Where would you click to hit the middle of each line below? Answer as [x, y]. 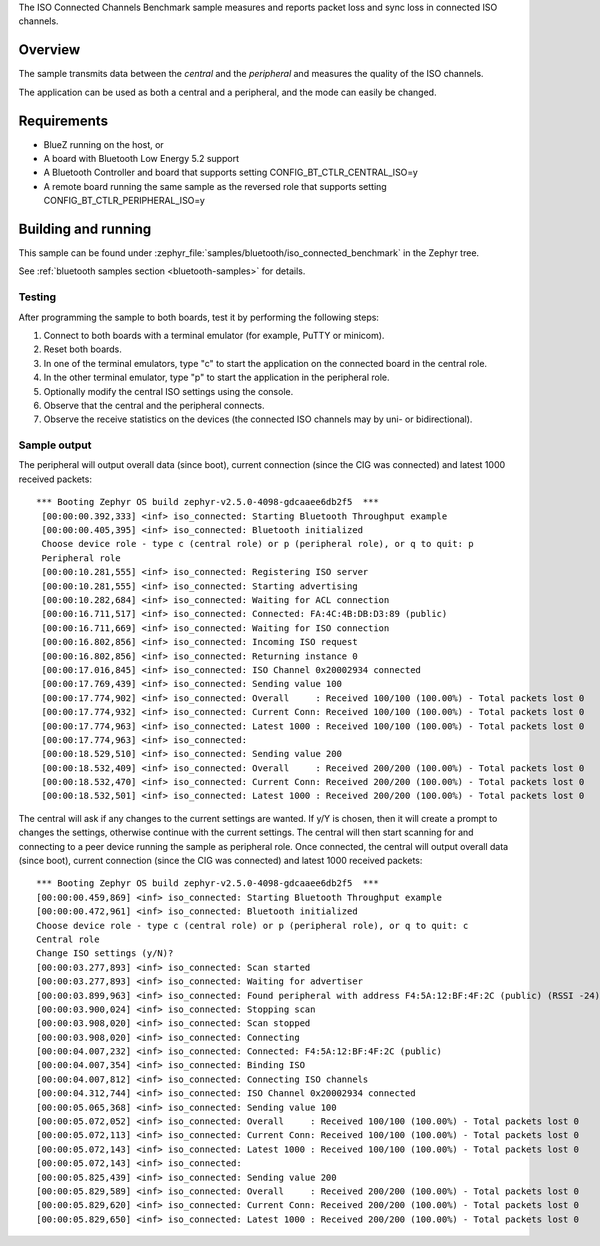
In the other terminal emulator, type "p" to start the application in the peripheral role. [216, 377]
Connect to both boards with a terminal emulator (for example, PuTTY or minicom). [214, 335]
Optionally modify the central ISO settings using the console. [168, 391]
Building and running [85, 228]
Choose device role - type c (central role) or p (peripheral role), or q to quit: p [257, 544]
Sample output [55, 445]
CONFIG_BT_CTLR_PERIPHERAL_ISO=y [124, 201]
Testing [37, 297]
